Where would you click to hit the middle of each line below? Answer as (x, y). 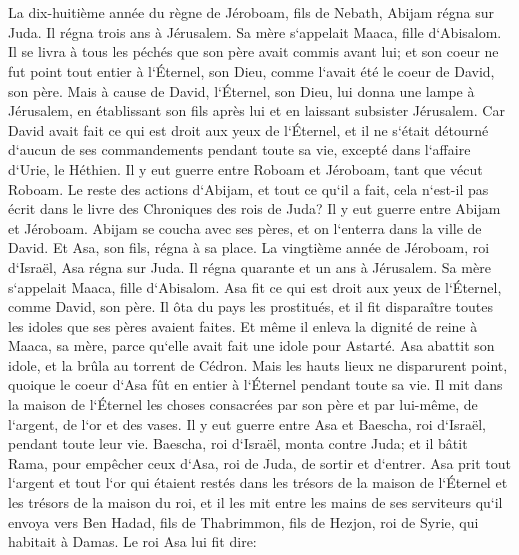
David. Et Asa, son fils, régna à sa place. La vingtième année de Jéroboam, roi (249, 247)
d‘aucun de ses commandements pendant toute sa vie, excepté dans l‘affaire (239, 149)
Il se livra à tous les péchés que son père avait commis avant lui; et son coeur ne (253, 51)
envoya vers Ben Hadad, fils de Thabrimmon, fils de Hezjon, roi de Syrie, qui (243, 521)
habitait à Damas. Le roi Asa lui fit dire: (132, 541)
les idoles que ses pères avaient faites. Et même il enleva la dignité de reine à (243, 325)
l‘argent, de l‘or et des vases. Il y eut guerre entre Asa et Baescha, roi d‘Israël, (247, 423)
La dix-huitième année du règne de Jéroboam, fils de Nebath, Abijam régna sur (251, 12)
